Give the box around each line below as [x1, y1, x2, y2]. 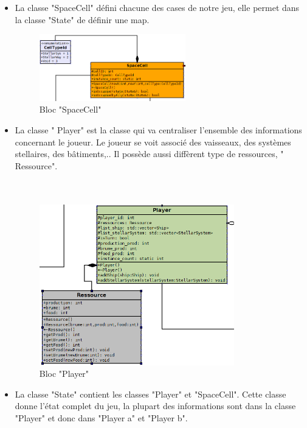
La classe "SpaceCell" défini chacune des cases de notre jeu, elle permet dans [15, 1, 300, 13]
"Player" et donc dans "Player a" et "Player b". [15, 411, 188, 424]
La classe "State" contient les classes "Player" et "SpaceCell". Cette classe [15, 387, 286, 400]
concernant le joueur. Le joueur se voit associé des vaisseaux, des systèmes [15, 135, 291, 148]
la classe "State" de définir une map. [15, 13, 150, 26]
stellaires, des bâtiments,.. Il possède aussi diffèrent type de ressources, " [15, 147, 284, 160]
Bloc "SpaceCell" [39, 103, 102, 116]
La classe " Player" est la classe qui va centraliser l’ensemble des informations [15, 124, 302, 136]
